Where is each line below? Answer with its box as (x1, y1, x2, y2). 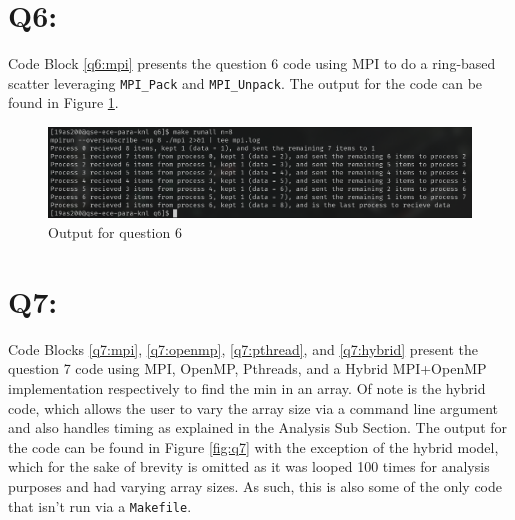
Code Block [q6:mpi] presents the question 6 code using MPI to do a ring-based (8, 53, 496, 74)
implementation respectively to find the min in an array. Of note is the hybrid (8, 377, 486, 398)
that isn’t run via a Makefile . (8, 495, 192, 516)
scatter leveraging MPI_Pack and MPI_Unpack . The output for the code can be (8, 72, 483, 93)
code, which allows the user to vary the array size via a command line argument (8, 397, 498, 418)
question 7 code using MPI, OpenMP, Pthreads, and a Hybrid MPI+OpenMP (8, 358, 487, 379)
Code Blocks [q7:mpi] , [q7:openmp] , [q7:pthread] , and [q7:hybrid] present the (8, 338, 479, 359)
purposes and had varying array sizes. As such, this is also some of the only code (8, 475, 503, 496)
